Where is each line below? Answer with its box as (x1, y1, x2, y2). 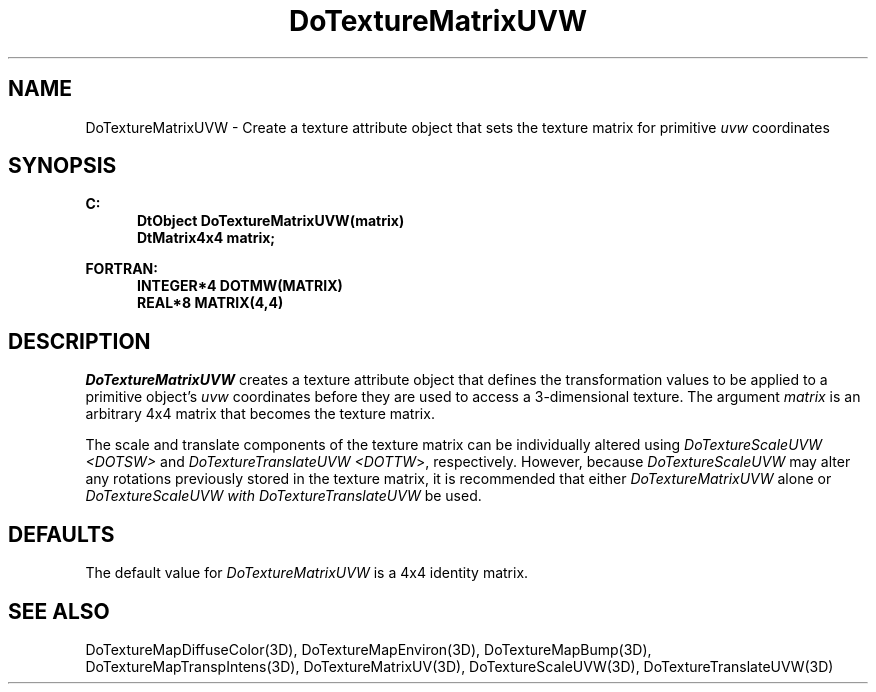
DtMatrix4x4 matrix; (137, 229, 276, 247)
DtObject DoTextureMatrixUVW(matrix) (137, 212, 405, 230)
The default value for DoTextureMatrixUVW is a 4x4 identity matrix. (85, 564, 529, 582)
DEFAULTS (8, 521, 115, 547)
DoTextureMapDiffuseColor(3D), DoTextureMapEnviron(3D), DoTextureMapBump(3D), (85, 640, 652, 658)
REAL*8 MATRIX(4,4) (137, 294, 284, 312)
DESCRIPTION (8, 328, 151, 354)
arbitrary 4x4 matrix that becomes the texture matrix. (85, 405, 435, 423)
